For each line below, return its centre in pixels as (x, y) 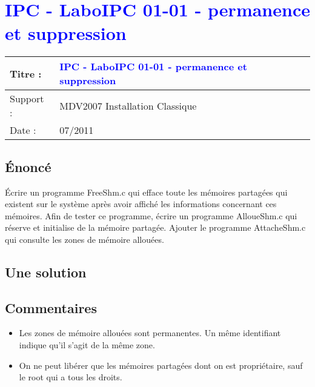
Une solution (46, 272)
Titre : (26, 73)
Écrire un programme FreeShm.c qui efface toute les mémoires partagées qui (146, 192)
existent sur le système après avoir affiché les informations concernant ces (141, 204)
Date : (23, 130)
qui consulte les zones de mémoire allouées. (85, 239)
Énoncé (28, 166)
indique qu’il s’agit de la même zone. (87, 345)
